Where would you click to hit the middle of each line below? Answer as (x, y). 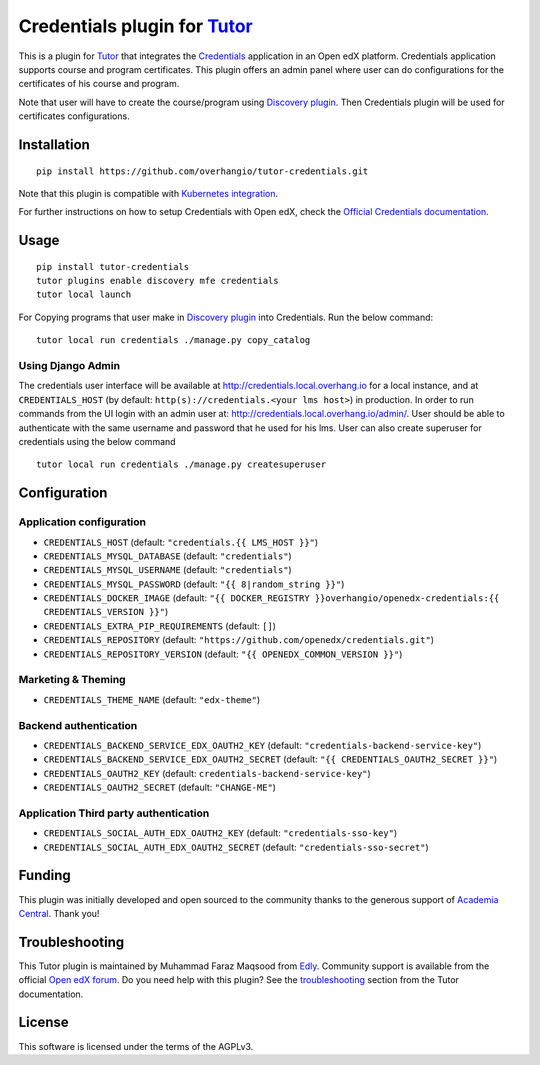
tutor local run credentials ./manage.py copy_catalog (173, 340)
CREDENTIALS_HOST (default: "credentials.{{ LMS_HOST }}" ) (181, 542)
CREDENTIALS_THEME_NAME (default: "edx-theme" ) (152, 699)
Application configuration (82, 522)
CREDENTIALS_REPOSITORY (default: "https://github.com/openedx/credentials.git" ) (239, 640)
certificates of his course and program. (99, 84)
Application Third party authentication (114, 813)
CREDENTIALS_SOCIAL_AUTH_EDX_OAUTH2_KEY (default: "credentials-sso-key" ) (220, 833)
